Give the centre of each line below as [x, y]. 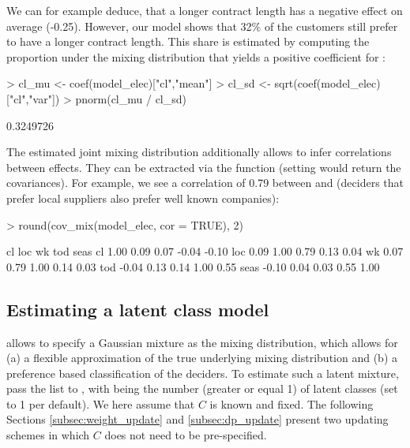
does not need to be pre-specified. [186, 435]
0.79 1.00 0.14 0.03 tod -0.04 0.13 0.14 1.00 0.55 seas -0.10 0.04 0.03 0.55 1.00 [193, 266]
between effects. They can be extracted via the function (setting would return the [204, 167]
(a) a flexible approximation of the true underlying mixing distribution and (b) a [202, 358]
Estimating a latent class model [138, 309]
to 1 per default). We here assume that [101, 403]
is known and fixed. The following [292, 403]
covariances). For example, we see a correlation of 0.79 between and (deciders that [205, 183]
